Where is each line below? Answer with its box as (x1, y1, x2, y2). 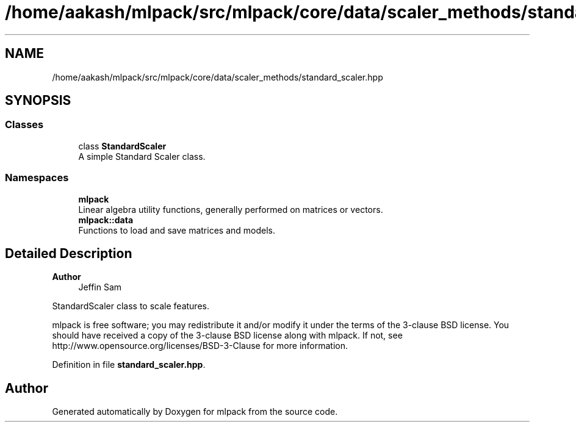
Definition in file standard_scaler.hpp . (52, 359, 206, 370)
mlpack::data (78, 214, 134, 225)
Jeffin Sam (78, 282, 122, 293)
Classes (5, 118, 44, 131)
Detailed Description (5, 245, 132, 261)
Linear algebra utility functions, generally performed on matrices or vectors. (78, 204, 383, 215)
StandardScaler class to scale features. (52, 301, 209, 312)
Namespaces (5, 171, 69, 184)
